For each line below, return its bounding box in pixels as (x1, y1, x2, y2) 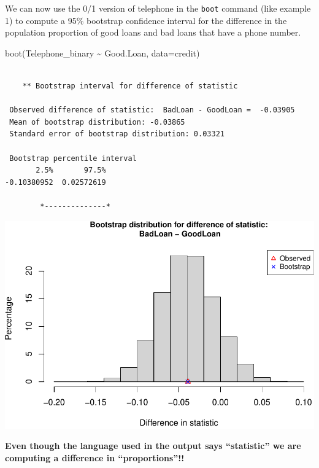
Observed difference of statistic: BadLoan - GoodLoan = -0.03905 (9, 106, 295, 115)
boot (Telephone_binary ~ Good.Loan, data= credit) (5, 46, 200, 59)
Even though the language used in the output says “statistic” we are (5, 439, 301, 452)
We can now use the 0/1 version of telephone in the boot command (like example (5, 2, 311, 14)
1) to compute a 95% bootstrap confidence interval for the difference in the (5, 14, 287, 26)
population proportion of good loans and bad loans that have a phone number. (5, 26, 301, 39)
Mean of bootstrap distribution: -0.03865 (9, 117, 185, 127)
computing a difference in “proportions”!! (5, 451, 185, 464)
